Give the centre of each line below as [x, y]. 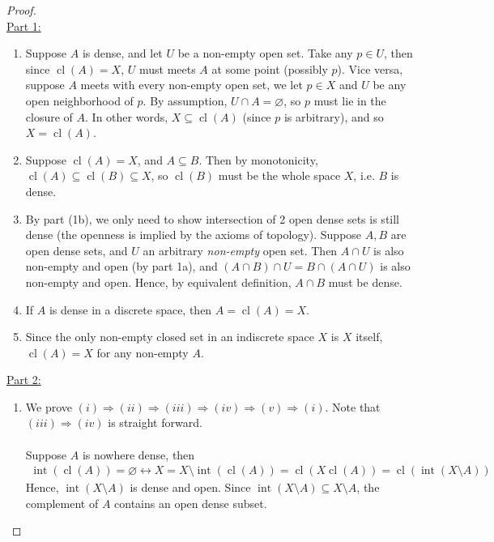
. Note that [353, 406]
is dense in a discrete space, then [130, 309]
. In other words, [127, 116]
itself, [369, 337]
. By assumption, [185, 100]
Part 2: [24, 380]
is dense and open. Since [190, 487]
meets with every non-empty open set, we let [192, 85]
